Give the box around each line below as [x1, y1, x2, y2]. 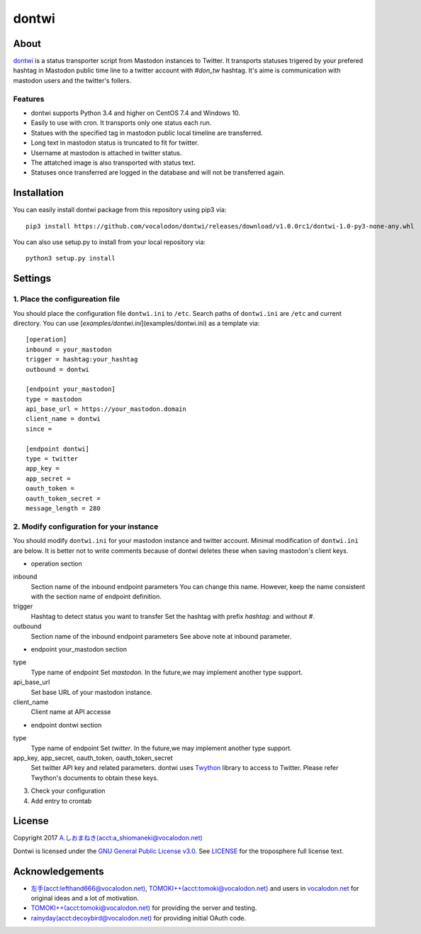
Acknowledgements [13, 865, 104, 877]
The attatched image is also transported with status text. [30, 158, 196, 167]
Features [13, 94, 45, 104]
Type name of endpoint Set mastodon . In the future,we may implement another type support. [30, 668, 303, 676]
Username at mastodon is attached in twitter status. [30, 148, 182, 157]
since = [26, 424, 52, 433]
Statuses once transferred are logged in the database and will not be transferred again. [30, 168, 286, 177]
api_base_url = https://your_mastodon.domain [26, 405, 187, 413]
